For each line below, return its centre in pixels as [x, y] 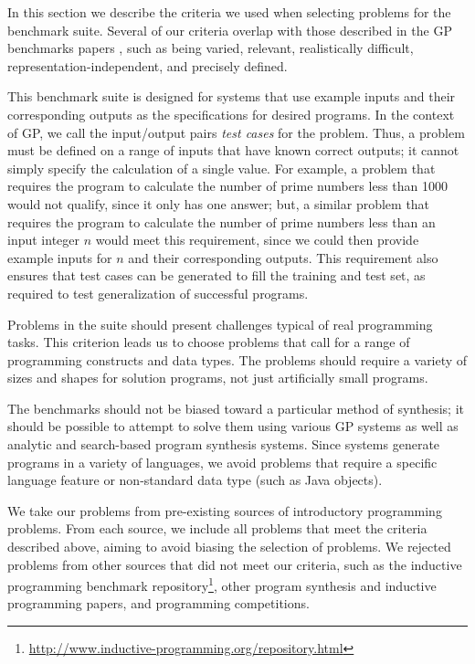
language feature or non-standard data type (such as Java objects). [195, 480]
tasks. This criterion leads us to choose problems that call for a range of [209, 342]
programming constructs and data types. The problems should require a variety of [237, 359]
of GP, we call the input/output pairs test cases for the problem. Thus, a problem [236, 132]
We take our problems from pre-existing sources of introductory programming [225, 510]
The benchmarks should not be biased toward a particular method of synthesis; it [236, 408]
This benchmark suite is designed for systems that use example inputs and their [232, 96]
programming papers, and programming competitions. [158, 603]
